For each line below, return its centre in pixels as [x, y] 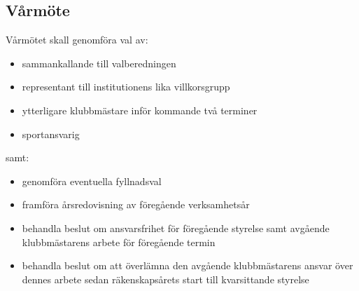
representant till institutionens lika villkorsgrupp [126, 87]
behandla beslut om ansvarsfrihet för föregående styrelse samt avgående [176, 228]
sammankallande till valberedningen [99, 63]
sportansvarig [51, 134]
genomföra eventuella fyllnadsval [92, 181]
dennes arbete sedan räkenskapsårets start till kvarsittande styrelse [166, 279]
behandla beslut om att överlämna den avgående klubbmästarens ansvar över [188, 265]
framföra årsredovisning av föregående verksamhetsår [136, 204]
